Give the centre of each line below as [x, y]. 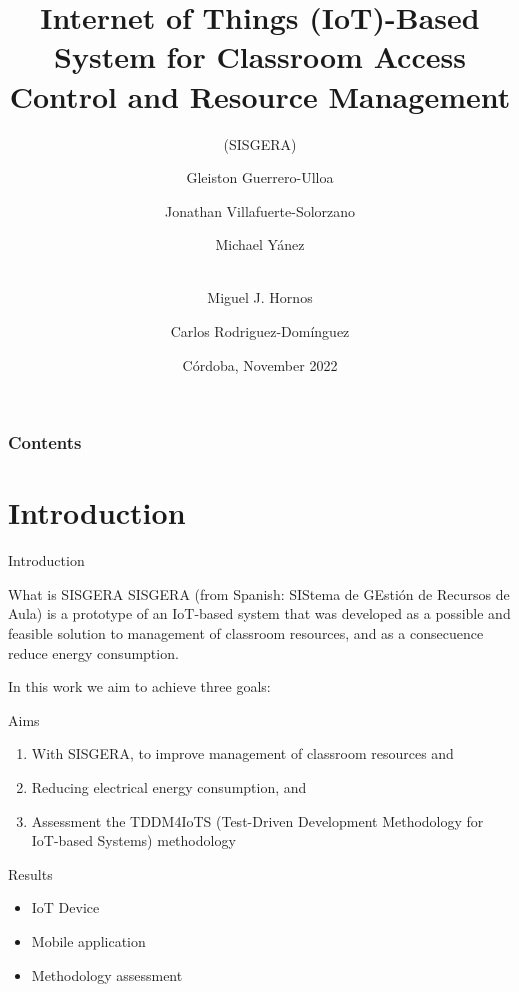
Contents [45, 442]
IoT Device [65, 907]
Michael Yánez [260, 244]
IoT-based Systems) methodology [133, 840]
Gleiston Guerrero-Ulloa [260, 177]
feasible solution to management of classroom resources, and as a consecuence [246, 633]
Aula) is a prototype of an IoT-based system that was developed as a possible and [259, 613]
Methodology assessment [107, 974]
